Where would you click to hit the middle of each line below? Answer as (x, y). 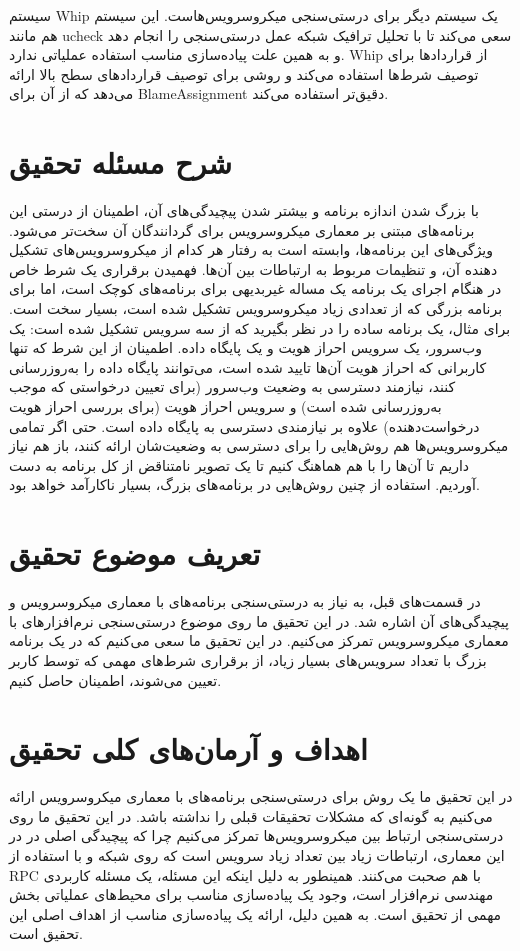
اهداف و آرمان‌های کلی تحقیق (188, 748)
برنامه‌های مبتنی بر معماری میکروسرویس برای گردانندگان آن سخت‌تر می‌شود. (242, 229)
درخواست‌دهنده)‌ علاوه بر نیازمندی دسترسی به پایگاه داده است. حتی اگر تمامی (244, 425)
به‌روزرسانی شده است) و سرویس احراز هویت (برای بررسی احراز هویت (225, 406)
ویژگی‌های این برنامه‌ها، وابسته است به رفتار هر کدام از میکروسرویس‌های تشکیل (251, 249)
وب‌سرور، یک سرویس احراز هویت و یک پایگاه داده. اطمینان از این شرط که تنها (246, 347)
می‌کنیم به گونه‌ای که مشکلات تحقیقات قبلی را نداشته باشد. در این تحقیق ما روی (251, 815)
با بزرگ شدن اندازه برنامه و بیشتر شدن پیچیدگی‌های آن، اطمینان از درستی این (244, 210)
